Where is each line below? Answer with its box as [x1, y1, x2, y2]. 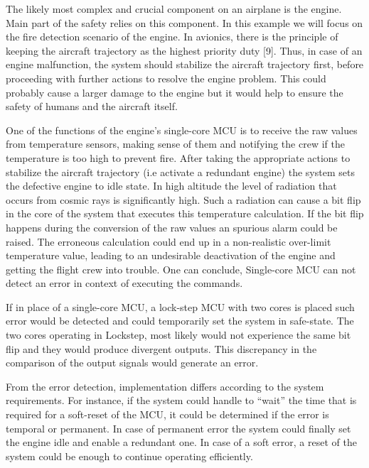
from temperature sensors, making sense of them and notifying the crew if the [6, 136, 345, 151]
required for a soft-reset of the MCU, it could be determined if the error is [6, 407, 329, 422]
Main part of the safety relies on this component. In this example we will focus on [6, 15, 363, 30]
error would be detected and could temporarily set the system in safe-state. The [6, 313, 354, 328]
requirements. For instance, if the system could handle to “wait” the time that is [6, 393, 357, 408]
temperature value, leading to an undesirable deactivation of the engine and [6, 248, 336, 263]
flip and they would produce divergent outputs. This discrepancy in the [6, 341, 317, 356]
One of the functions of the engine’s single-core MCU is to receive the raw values [6, 122, 358, 137]
